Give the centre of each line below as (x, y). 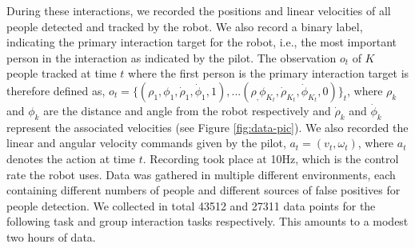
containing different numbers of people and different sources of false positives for (204, 190)
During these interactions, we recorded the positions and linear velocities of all (199, 10)
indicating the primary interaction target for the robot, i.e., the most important (202, 42)
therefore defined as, (56, 90)
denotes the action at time (71, 158)
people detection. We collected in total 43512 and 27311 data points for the (191, 205)
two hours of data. (51, 236)
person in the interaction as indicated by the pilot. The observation (172, 57)
